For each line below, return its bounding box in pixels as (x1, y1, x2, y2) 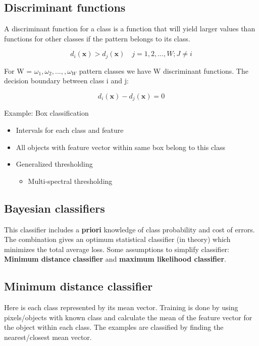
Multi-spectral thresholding (28, 175, 113, 186)
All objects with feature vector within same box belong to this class (16, 141, 226, 152)
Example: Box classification (4, 108, 89, 118)
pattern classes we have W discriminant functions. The (79, 65, 248, 76)
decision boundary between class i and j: (4, 75, 129, 86)
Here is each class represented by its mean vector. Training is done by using (4, 302, 238, 313)
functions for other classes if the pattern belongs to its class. (4, 33, 190, 43)
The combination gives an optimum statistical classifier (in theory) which (4, 234, 231, 244)
